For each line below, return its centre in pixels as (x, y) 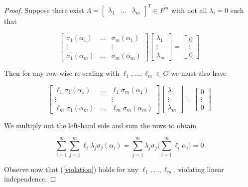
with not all (189, 10)
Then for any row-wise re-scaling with (62, 73)
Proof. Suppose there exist (44, 10)
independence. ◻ (30, 179)
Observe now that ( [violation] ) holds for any (71, 169)
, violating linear (199, 169)
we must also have (199, 73)
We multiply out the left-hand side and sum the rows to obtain (100, 125)
